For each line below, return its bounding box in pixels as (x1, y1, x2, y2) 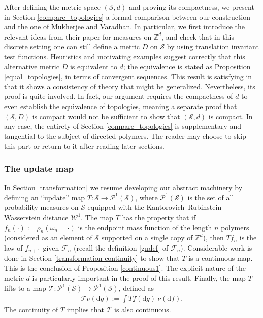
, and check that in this (161, 31, 234, 42)
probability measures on (4, 202, 79, 213)
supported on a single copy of (101, 232, 193, 243)
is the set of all (187, 192, 234, 202)
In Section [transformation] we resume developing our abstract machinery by (4, 182, 243, 193)
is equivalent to (70, 61, 117, 72)
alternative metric (4, 61, 59, 72)
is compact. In (208, 111, 253, 121)
